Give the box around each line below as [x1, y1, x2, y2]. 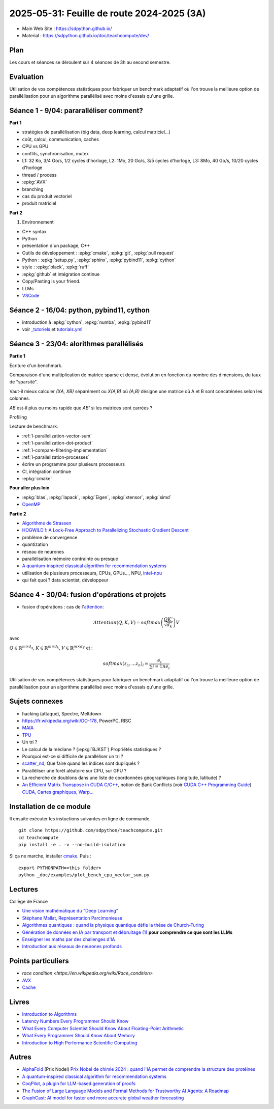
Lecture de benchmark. [9, 423, 58, 430]
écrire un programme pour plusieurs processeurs [22, 461, 125, 467]
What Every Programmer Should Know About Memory [22, 1033, 135, 1039]
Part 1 [9, 120, 22, 126]
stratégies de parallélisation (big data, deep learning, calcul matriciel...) [22, 129, 171, 135]
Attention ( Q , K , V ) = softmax [93, 619, 161, 625]
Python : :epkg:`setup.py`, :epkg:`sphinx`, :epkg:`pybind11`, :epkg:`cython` [22, 257, 176, 263]
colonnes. [9, 395, 30, 402]
